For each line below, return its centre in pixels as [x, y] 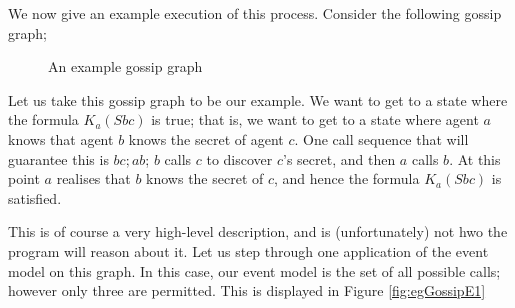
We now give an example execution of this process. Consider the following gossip [255, 13]
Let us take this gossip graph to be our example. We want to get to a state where [258, 99]
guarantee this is [58, 158]
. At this [475, 158]
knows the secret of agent [206, 138]
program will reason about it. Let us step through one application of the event [248, 250]
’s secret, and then [339, 158]
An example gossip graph [125, 66]
